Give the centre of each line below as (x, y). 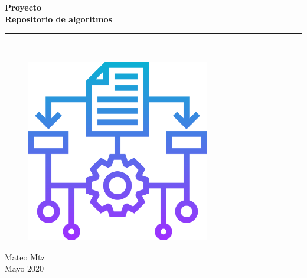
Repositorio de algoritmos (58, 19)
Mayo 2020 (25, 268)
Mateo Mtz (25, 256)
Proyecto (23, 7)
